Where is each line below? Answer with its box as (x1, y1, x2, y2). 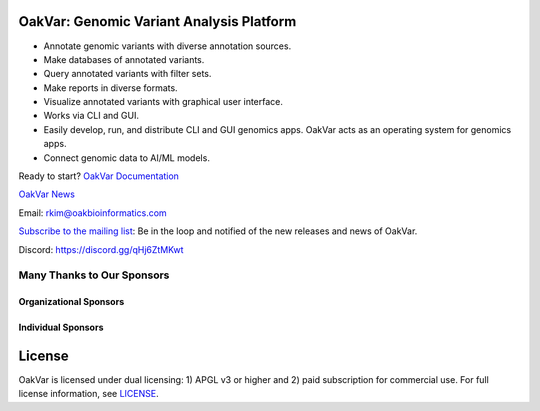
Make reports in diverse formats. (43, 81, 179, 94)
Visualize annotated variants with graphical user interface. (43, 96, 284, 108)
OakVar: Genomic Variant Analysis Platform (18, 13, 297, 30)
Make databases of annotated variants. (43, 53, 205, 65)
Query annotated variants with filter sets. (43, 68, 212, 80)
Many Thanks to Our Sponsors (18, 268, 170, 282)
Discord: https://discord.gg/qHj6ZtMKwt (18, 243, 184, 255)
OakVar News (18, 188, 75, 200)
